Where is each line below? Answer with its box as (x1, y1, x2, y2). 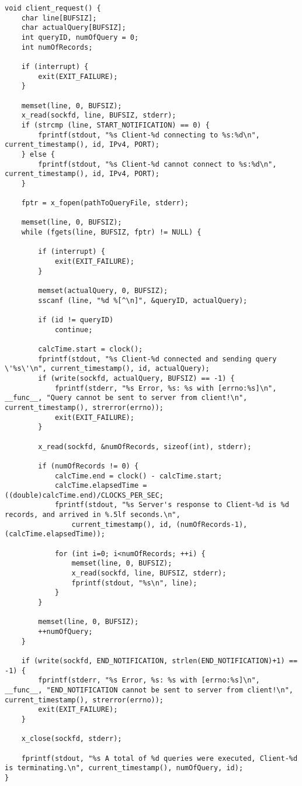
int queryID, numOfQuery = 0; (21, 33, 139, 42)
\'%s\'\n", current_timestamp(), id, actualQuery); (5, 364, 210, 373)
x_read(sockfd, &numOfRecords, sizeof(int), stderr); (38, 442, 252, 451)
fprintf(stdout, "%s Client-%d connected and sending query (38, 354, 277, 363)
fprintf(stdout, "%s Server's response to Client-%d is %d (54, 501, 289, 509)
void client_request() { (5, 4, 101, 12)
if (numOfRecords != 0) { (38, 461, 139, 470)
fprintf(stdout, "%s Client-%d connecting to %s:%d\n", (38, 130, 260, 139)
